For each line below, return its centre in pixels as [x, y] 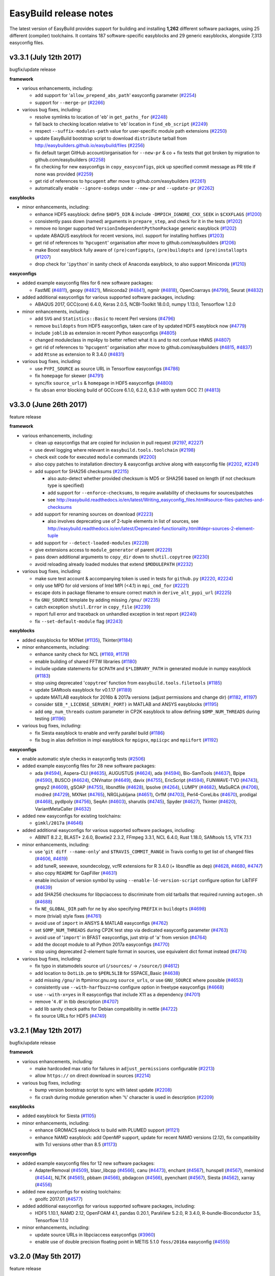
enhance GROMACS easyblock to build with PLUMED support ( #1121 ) [107, 1130]
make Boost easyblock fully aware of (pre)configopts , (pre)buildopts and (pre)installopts [141, 250]
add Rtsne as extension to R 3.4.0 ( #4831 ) [80, 354]
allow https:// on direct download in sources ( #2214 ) [93, 1076]
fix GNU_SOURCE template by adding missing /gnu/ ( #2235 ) [98, 600]
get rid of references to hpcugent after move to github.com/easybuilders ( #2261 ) [120, 181]
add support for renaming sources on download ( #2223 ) [94, 514]
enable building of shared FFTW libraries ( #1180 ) [86, 661]
